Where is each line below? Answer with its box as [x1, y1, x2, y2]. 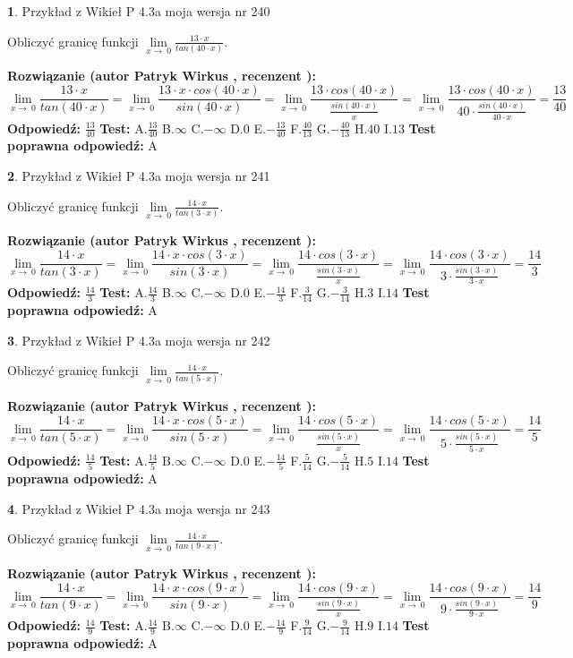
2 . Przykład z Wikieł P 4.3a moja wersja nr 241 [7, 166, 270, 184]
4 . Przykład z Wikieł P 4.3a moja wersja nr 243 [7, 499, 270, 517]
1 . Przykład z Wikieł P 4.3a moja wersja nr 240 [7, 2, 270, 20]
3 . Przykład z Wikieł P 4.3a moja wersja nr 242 [7, 330, 270, 349]
